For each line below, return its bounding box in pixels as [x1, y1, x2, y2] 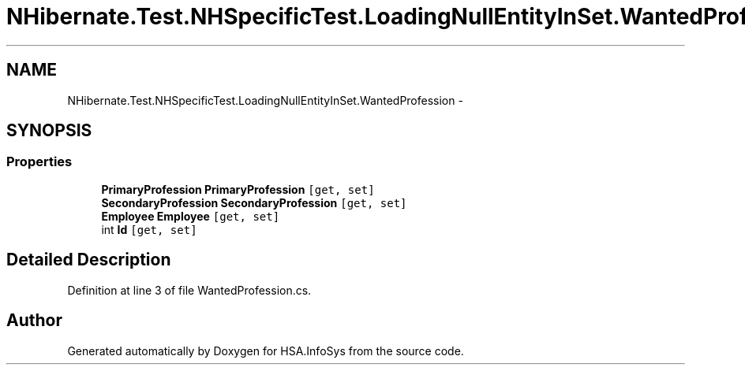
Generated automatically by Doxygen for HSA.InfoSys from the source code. [67, 343, 464, 358]
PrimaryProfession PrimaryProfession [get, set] [101, 182, 375, 196]
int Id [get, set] [101, 222, 197, 236]
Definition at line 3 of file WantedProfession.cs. [67, 283, 312, 297]
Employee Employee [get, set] [101, 209, 280, 223]
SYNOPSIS [6, 121, 92, 141]
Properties [6, 154, 73, 170]
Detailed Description [6, 250, 171, 270]
